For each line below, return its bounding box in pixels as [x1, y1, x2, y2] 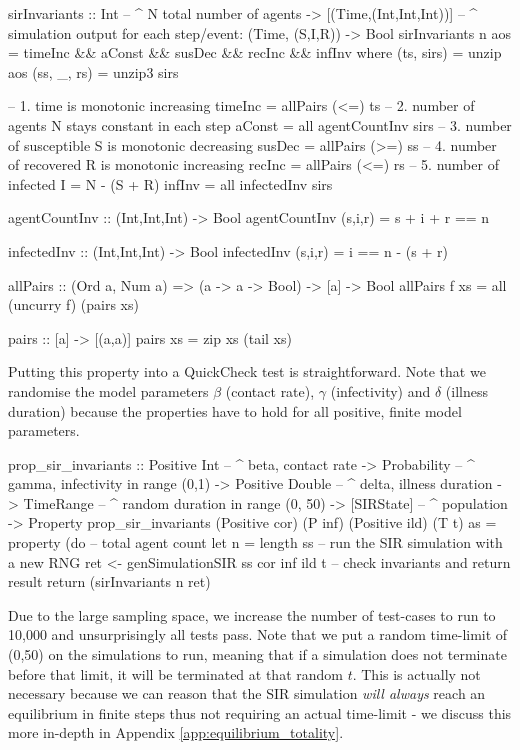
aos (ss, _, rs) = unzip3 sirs [8, 61, 179, 82]
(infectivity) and [330, 380, 431, 401]
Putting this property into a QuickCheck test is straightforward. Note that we [8, 361, 486, 382]
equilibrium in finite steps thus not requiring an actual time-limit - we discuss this [8, 702, 512, 723]
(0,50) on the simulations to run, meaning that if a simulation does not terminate [8, 644, 507, 665]
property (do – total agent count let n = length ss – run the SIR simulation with [8, 532, 503, 553]
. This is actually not [352, 663, 481, 684]
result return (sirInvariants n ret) [8, 571, 211, 592]
